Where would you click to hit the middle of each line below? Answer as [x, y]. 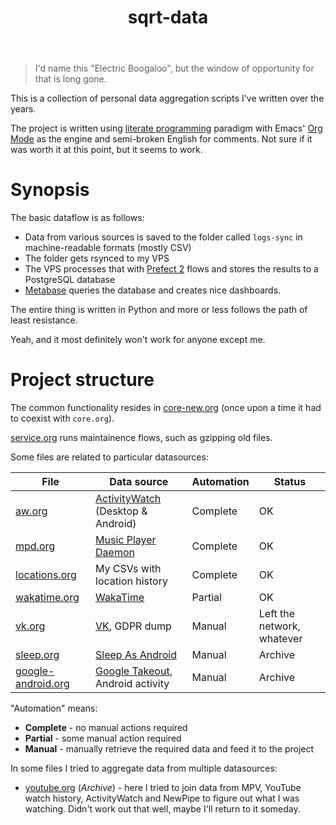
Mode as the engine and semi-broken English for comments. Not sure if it [161, 139]
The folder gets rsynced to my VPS [97, 258]
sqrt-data [168, 17]
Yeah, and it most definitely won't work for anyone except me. [138, 340]
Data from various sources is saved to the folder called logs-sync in [163, 237]
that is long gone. [70, 79]
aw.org [31, 511]
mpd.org [35, 546]
